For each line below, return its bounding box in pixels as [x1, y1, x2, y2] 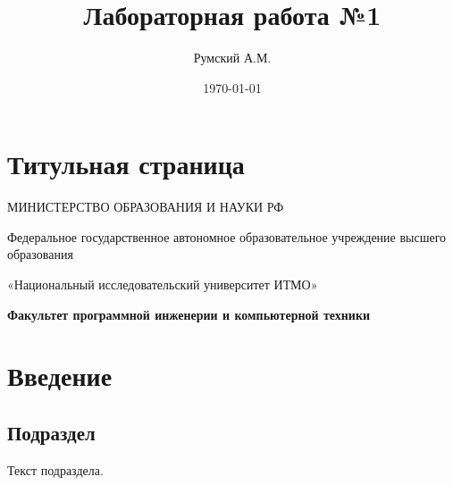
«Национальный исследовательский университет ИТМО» [7, 275, 318, 294]
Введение [7, 357, 113, 394]
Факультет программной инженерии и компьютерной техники [7, 305, 371, 323]
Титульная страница [7, 146, 245, 182]
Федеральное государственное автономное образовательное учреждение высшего [7, 227, 447, 246]
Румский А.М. [193, 48, 272, 67]
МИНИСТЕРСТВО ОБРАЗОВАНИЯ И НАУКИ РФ [7, 197, 284, 216]
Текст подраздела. [7, 460, 104, 479]
